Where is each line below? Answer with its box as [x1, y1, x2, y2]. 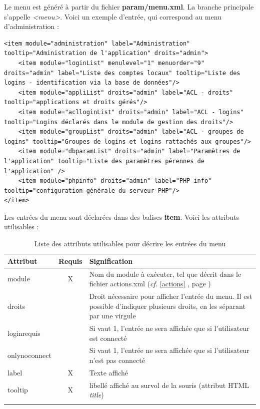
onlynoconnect [7, 350, 51, 360]
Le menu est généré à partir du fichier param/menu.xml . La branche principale [4, 2, 254, 12]
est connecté [89, 332, 127, 343]
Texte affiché [89, 367, 128, 377]
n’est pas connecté [89, 355, 145, 365]
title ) [89, 389, 104, 400]
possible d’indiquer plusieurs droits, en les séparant [89, 300, 245, 311]
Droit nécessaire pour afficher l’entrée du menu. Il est [89, 290, 252, 301]
